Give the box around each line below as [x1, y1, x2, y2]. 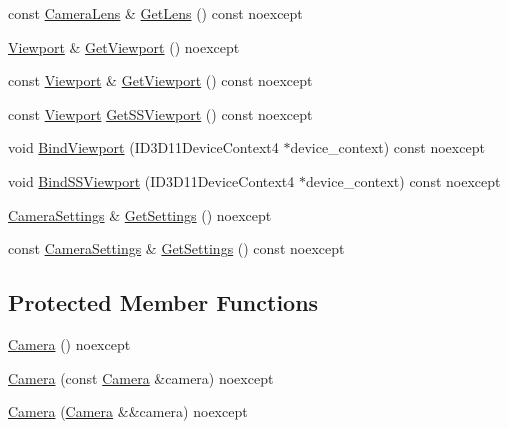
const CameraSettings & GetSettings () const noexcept [8, 238, 345, 259]
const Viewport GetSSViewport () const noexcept [8, 103, 313, 124]
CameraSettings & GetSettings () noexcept [8, 204, 272, 225]
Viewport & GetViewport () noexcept [8, 36, 240, 57]
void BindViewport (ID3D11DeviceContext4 [8, 137, 279, 158]
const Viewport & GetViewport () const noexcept [8, 70, 313, 91]
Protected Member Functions [8, 287, 319, 318]
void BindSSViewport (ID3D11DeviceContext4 [8, 170, 295, 191]
